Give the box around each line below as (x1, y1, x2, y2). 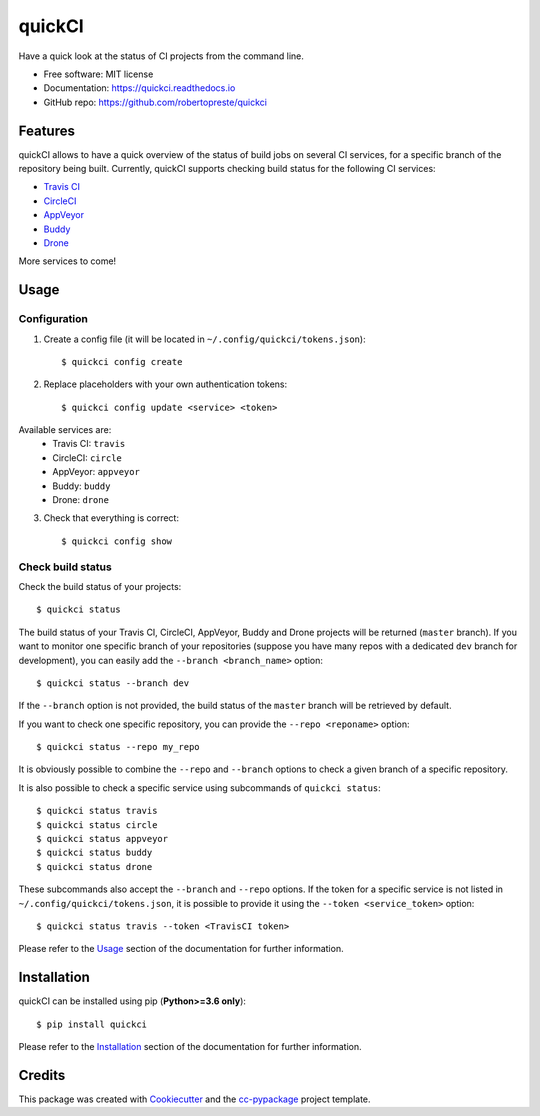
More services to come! (18, 255, 117, 267)
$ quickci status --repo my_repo (36, 741, 200, 753)
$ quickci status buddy (36, 847, 153, 859)
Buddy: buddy (52, 480, 111, 492)
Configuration (18, 312, 89, 326)
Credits (18, 1066, 66, 1084)
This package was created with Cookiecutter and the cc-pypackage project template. (18, 1093, 371, 1105)
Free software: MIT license (43, 68, 154, 80)
